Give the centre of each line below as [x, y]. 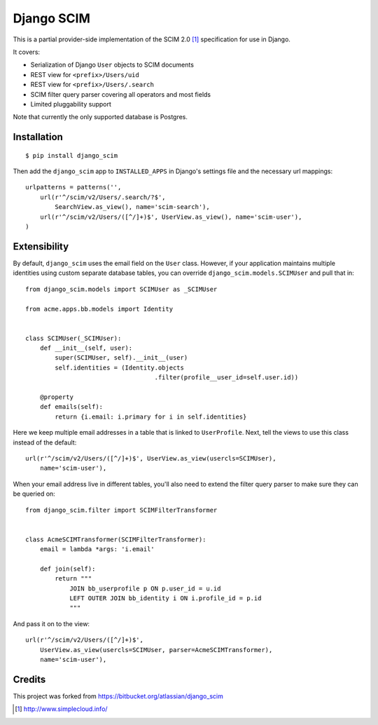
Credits [29, 679]
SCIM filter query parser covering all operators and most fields [121, 94]
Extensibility [41, 246]
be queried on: [34, 494]
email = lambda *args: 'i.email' [97, 549]
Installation [38, 137]
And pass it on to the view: [51, 623]
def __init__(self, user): [86, 348]
